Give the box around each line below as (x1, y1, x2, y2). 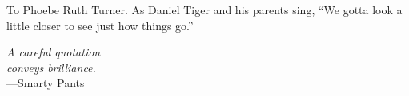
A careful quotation (6, 44, 101, 60)
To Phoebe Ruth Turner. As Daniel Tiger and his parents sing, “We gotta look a (6, 2, 403, 17)
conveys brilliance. (6, 59, 96, 75)
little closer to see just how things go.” (6, 17, 194, 33)
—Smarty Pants (6, 75, 85, 91)
